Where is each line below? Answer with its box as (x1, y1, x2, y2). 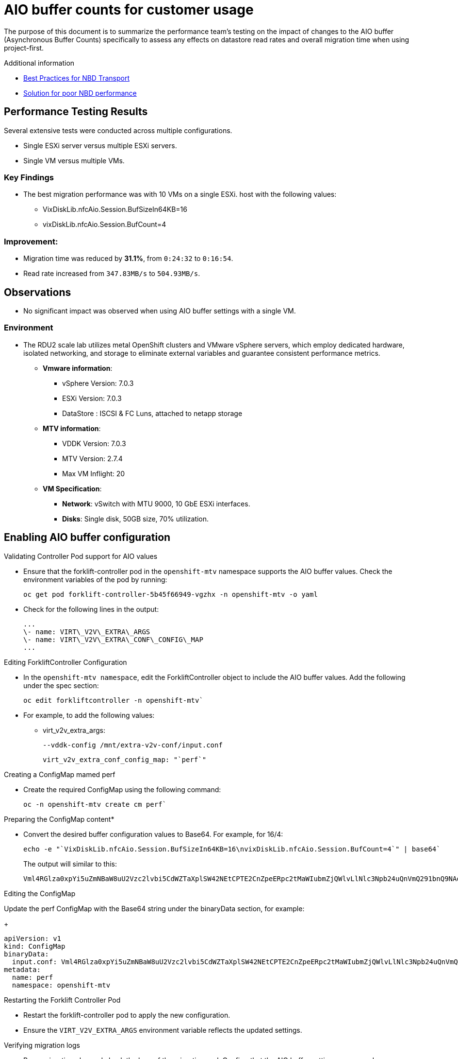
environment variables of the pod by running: (23, 575, 167, 584)
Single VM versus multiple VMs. (23, 156, 125, 165)
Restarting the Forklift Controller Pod (4, 995, 121, 1004)
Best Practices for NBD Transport (23, 73, 130, 82)
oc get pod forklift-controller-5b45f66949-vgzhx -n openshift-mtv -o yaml (23, 590, 318, 598)
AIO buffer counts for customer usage (4, 1, 254, 18)
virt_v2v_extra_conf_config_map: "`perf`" (43, 755, 207, 764)
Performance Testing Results (4, 105, 148, 118)
